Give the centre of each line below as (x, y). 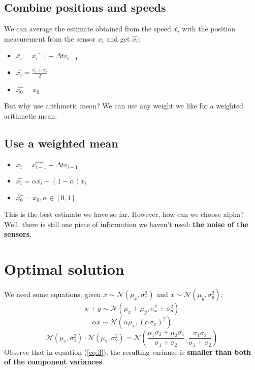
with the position (209, 29)
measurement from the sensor (50, 38)
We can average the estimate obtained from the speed (88, 29)
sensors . (18, 234)
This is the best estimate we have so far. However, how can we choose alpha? (124, 214)
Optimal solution (64, 268)
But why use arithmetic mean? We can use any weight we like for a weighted (124, 106)
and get (118, 38)
